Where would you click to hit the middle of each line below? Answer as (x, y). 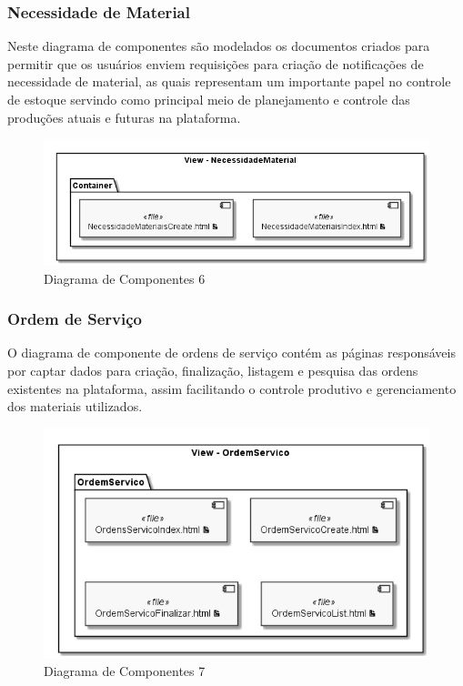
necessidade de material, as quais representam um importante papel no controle (229, 81)
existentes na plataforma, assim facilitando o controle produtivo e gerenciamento (232, 388)
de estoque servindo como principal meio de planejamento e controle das (209, 99)
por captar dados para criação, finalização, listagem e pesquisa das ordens (213, 370)
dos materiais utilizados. (75, 406)
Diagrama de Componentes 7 (125, 671)
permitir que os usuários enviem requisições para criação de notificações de (216, 63)
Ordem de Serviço (75, 319)
